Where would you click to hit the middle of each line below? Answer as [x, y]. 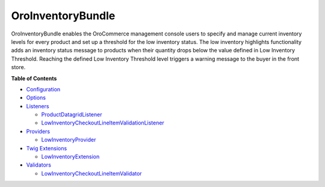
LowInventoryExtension [70, 157]
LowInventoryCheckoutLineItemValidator [91, 173]
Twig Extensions [47, 148]
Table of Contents [34, 78]
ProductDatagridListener [72, 115]
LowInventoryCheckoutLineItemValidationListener [103, 123]
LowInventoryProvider [69, 140]
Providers [38, 131]
